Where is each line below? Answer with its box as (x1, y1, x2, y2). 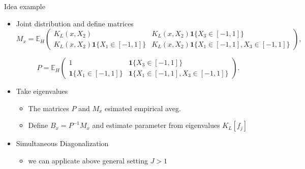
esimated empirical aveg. (105, 103, 181, 113)
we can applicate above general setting (28, 155, 148, 165)
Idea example (4, 1, 45, 11)
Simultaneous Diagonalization (16, 138, 109, 149)
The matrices (28, 103, 69, 113)
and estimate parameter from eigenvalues (92, 120, 220, 130)
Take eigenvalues (16, 86, 68, 96)
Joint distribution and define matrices (16, 18, 134, 28)
